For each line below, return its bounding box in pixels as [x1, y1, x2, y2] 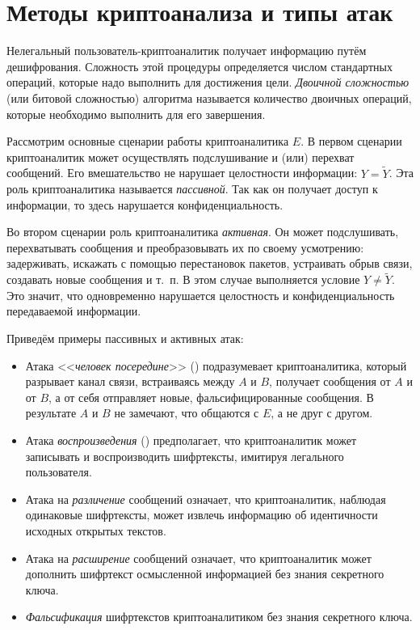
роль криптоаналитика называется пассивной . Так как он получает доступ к [6, 180, 378, 197]
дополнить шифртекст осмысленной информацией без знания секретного [25, 565, 384, 582]
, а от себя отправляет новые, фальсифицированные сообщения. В [48, 388, 374, 405]
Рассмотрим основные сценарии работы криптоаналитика [6, 133, 289, 150]
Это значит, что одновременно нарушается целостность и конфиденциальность [6, 286, 395, 303]
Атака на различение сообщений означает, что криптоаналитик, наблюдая [25, 490, 386, 507]
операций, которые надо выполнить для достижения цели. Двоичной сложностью [6, 74, 409, 91]
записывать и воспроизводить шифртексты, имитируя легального [25, 447, 344, 464]
